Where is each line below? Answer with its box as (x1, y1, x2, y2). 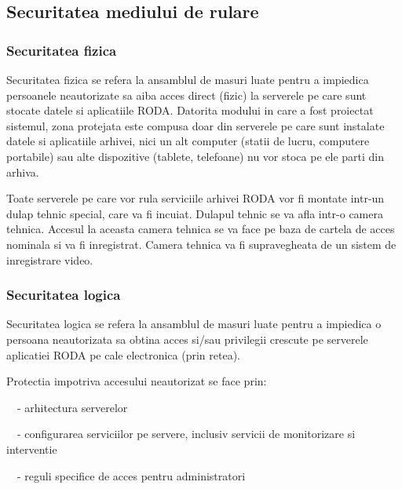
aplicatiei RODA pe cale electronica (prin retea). (6, 346, 240, 363)
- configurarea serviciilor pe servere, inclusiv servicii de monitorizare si (16, 425, 356, 442)
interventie (6, 440, 57, 457)
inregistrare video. (6, 251, 93, 268)
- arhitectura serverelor (16, 399, 128, 415)
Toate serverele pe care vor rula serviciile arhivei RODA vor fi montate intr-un (6, 190, 385, 206)
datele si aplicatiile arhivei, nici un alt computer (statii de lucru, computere (6, 133, 370, 149)
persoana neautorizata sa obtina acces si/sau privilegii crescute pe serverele (6, 330, 368, 347)
